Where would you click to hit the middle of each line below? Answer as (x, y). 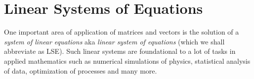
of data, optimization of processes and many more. (81, 70)
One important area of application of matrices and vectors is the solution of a (122, 32)
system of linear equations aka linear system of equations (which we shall (114, 41)
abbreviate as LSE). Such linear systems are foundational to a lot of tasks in (120, 51)
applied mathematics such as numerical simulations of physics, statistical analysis (127, 60)
